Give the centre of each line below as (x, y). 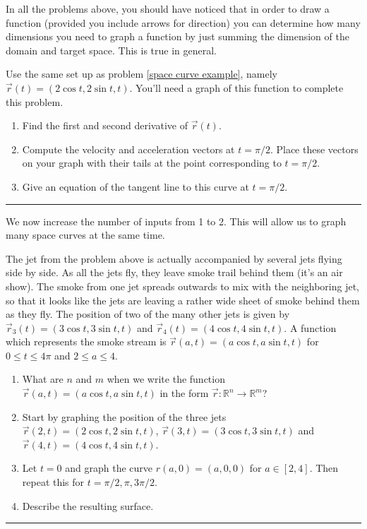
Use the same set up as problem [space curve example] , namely (142, 74)
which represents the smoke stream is (86, 341)
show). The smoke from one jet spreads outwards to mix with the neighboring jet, (183, 286)
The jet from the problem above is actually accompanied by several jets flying (174, 258)
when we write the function (166, 379)
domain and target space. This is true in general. (112, 50)
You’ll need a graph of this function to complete (240, 87)
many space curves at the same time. (85, 235)
